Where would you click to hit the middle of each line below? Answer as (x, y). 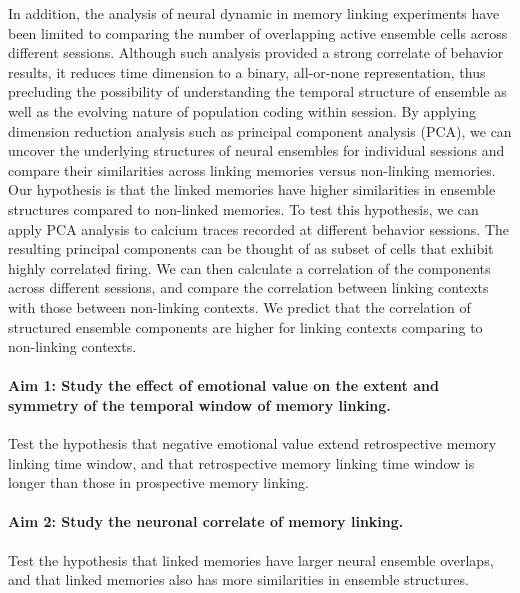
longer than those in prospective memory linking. (158, 482)
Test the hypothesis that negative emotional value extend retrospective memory (252, 443)
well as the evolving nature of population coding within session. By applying (242, 110)
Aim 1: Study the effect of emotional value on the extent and (223, 385)
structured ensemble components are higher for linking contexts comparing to (245, 326)
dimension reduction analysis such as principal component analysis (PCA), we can (260, 130)
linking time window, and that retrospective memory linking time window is (241, 462)
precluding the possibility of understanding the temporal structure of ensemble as (257, 91)
